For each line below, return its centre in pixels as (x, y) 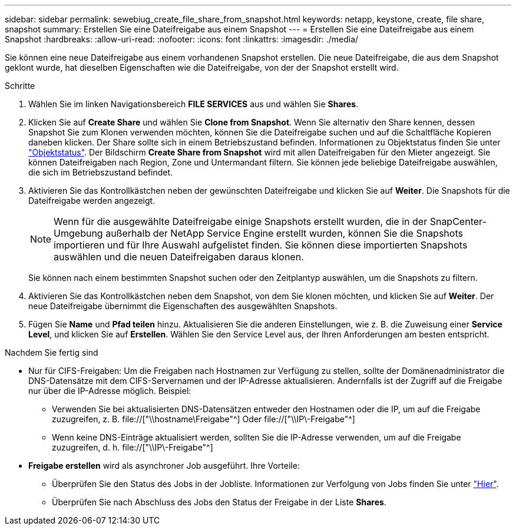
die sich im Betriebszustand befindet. (101, 172)
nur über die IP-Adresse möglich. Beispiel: (110, 391)
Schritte (20, 86)
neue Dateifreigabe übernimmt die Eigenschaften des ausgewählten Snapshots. (183, 306)
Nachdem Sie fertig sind (52, 352)
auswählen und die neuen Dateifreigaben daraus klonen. (179, 257)
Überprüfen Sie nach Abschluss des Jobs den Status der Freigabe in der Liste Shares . (219, 502)
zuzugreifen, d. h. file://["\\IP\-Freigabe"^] (133, 447)
